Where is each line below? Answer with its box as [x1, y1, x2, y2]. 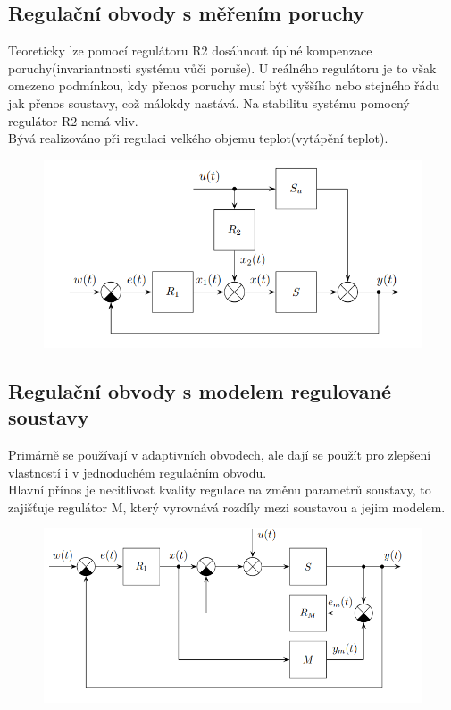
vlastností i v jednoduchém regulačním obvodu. [8, 462, 267, 481]
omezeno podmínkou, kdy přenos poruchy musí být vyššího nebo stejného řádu [8, 76, 440, 95]
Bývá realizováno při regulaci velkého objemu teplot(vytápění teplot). [8, 129, 388, 148]
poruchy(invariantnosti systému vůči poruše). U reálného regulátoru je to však [8, 58, 437, 77]
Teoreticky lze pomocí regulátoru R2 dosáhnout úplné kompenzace [8, 41, 372, 60]
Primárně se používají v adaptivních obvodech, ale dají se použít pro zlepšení [8, 444, 431, 463]
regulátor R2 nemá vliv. [8, 111, 138, 130]
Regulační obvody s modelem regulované [8, 376, 391, 404]
